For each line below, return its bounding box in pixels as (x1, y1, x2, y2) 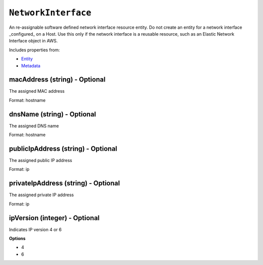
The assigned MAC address (9, 88, 65, 94)
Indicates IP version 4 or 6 (9, 226, 62, 232)
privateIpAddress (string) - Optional (9, 179, 120, 187)
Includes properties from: (9, 47, 60, 53)
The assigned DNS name (9, 122, 59, 129)
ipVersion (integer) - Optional (9, 214, 100, 222)
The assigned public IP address (9, 158, 73, 163)
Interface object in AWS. (9, 38, 58, 44)
